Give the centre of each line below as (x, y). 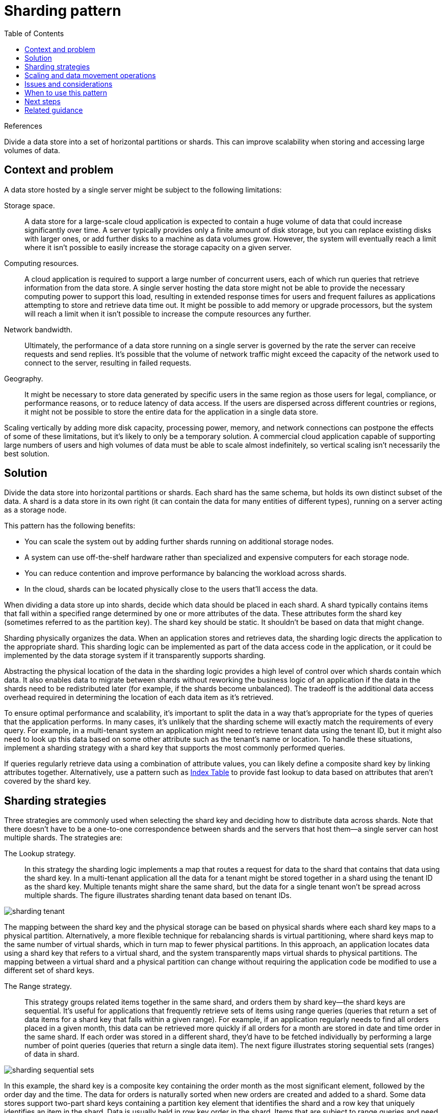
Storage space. (30, 205)
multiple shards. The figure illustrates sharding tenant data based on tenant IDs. (158, 896)
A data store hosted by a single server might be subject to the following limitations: (143, 189)
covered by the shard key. (48, 781)
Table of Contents (34, 33)
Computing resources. (42, 263)
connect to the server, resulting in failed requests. (108, 362)
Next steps (43, 101)
